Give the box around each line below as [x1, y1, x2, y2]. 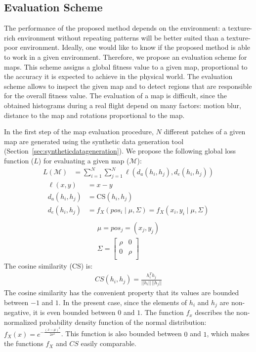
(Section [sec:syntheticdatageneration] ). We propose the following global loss [4, 146, 236, 156]
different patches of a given [164, 126, 246, 137]
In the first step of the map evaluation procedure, [4, 126, 154, 137]
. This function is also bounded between [61, 328, 182, 339]
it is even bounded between [33, 307, 116, 317]
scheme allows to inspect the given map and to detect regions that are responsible [4, 80, 252, 91]
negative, [4, 307, 31, 317]
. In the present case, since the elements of [58, 297, 187, 307]
